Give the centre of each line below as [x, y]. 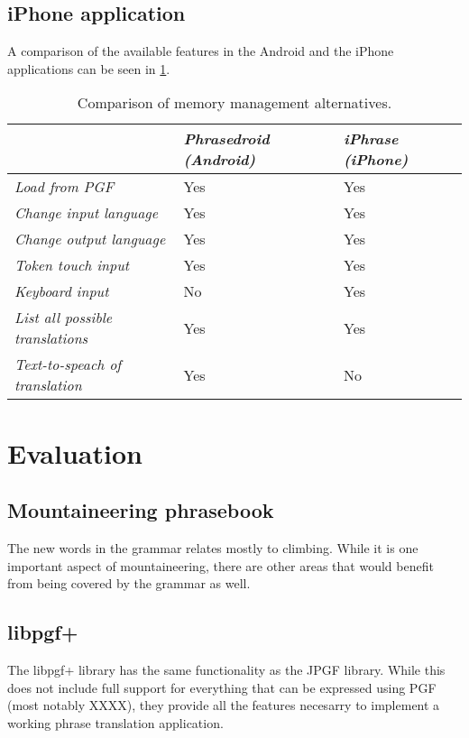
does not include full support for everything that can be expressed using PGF [222, 687]
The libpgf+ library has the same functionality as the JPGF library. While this [226, 669]
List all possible [64, 318]
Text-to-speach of [68, 364]
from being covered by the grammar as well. [129, 583]
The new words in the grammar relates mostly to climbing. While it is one [213, 547]
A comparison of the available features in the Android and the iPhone [201, 51]
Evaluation [75, 452]
